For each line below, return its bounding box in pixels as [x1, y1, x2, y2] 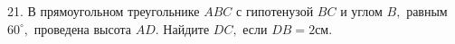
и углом [340, 2, 383, 20]
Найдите [163, 19, 210, 38]
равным [406, 2, 448, 20]
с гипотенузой [236, 2, 314, 20]
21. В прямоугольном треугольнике [7, 2, 200, 20]
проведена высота [33, 19, 132, 38]
